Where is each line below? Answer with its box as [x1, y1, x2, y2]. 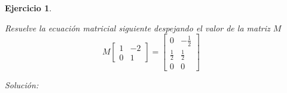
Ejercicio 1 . [5, 2, 52, 14]
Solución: [5, 78, 39, 91]
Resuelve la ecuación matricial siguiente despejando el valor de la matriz [5, 21, 270, 34]
